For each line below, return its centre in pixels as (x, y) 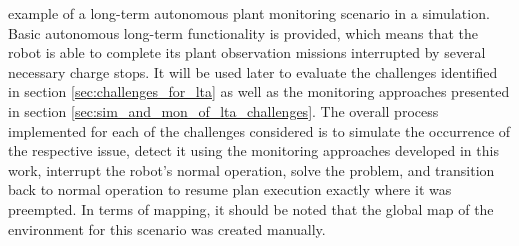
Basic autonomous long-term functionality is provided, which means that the (243, 32)
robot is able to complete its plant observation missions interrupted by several (247, 52)
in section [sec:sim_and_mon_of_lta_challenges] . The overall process (223, 110)
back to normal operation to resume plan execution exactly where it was (230, 189)
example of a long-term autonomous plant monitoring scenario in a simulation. (249, 13)
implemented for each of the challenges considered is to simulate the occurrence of (259, 130)
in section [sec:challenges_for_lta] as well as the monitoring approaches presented (259, 91)
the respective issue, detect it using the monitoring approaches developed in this (253, 150)
